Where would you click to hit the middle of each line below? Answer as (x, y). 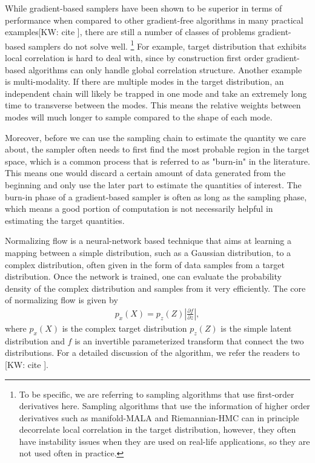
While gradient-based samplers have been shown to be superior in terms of (144, 8)
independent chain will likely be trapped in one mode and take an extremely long (156, 93)
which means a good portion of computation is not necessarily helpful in (139, 209)
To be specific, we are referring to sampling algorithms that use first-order (157, 394)
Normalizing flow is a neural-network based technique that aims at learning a (148, 241)
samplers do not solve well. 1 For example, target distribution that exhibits (167, 45)
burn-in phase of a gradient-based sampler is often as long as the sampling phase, (156, 196)
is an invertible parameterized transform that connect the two (189, 340)
